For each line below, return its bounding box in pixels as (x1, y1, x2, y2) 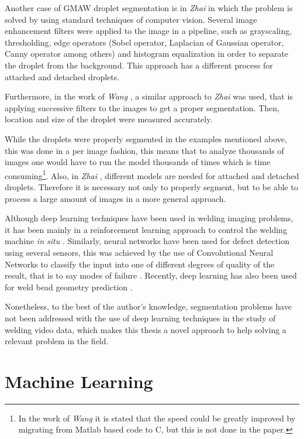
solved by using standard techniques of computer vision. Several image (5, 13, 257, 25)
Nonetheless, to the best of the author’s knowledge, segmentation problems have (5, 300, 292, 313)
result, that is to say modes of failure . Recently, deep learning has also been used (5, 269, 297, 282)
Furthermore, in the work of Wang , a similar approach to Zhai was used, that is (5, 90, 293, 102)
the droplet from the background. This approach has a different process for (5, 59, 273, 71)
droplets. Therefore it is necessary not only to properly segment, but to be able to (5, 180, 298, 193)
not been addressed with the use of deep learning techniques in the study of (5, 311, 276, 324)
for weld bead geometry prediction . (5, 280, 133, 293)
